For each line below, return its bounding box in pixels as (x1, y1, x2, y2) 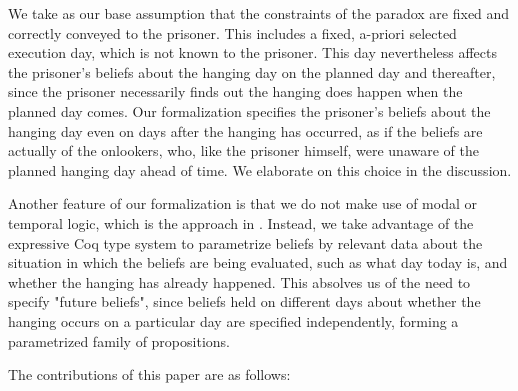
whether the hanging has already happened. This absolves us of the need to (8, 271, 471, 292)
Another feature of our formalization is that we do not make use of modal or (8, 193, 477, 214)
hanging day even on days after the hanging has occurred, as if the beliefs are (8, 120, 483, 141)
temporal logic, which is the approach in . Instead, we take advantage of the (8, 212, 474, 233)
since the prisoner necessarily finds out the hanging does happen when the (8, 81, 463, 102)
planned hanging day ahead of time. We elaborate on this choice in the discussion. (8, 159, 512, 180)
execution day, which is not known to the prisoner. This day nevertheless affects (8, 42, 497, 63)
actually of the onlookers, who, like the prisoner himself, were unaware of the (8, 140, 479, 161)
